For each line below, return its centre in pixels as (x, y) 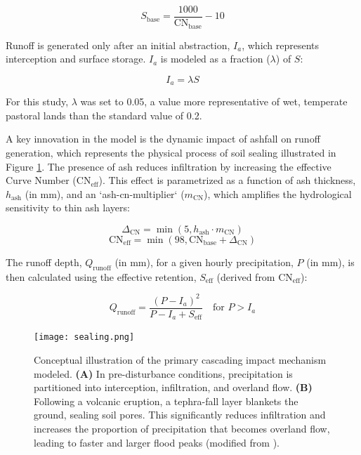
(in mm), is (330, 262)
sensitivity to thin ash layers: (68, 207)
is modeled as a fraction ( (215, 59)
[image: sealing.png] (84, 337)
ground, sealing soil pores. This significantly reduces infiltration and (180, 415)
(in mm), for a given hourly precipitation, (204, 262)
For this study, (37, 101)
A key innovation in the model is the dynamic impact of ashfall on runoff (163, 139)
